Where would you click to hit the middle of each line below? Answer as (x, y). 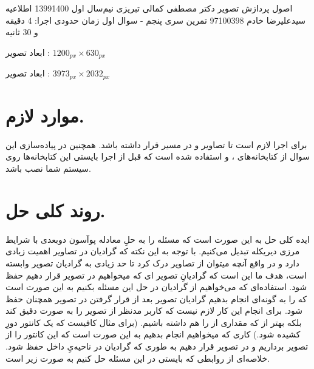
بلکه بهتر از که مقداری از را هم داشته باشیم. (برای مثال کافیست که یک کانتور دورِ (154, 322)
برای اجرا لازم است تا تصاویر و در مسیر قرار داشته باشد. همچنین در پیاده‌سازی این (156, 144)
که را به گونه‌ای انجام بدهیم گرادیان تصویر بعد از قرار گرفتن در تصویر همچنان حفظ (156, 298)
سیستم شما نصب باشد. (48, 168)
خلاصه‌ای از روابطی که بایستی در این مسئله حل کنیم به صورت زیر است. (138, 358)
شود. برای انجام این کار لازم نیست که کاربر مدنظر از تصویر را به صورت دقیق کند (154, 310)
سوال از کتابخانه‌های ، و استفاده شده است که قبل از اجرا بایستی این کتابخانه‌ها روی (158, 156)
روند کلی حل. (56, 210)
